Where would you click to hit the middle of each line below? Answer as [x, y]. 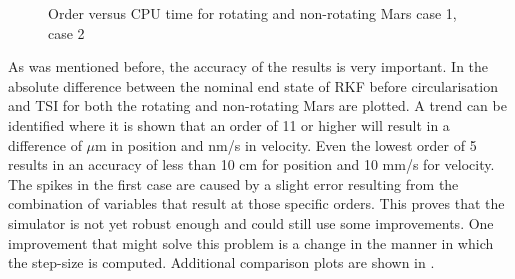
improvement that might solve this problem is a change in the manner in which [251, 242]
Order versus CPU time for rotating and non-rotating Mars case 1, [252, 13]
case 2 [66, 32]
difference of [45, 144]
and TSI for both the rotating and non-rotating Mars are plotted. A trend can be [257, 105]
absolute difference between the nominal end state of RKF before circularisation [253, 85]
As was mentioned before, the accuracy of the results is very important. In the [248, 66]
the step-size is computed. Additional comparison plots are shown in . [221, 262]
